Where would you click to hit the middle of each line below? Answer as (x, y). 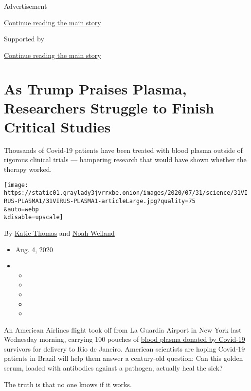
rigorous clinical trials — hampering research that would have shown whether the (125, 159)
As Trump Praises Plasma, (95, 88)
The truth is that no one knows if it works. (68, 384)
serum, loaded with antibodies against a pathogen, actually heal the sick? (113, 368)
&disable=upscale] (34, 217)
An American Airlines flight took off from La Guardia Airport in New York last (123, 329)
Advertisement (26, 6)
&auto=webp (21, 209)
